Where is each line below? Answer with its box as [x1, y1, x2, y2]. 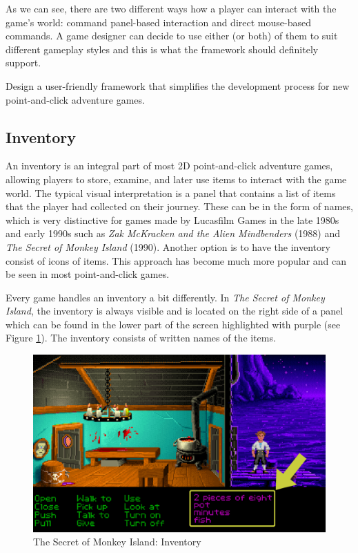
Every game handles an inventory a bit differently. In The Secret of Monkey [6, 290, 325, 304]
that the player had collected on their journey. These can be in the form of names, [6, 199, 353, 214]
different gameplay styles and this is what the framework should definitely [6, 41, 319, 56]
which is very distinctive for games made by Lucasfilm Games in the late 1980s [6, 212, 339, 227]
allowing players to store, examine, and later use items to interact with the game [6, 171, 347, 186]
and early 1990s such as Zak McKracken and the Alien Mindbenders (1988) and [6, 226, 341, 241]
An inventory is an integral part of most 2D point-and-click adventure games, [6, 158, 333, 173]
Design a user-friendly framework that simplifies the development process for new [6, 78, 350, 93]
